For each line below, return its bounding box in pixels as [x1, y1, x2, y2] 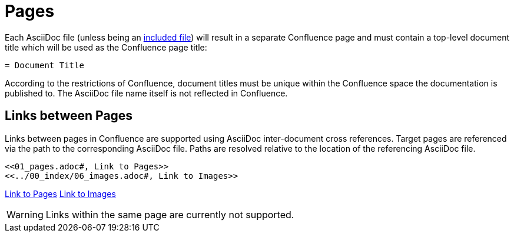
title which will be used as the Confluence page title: [5, 42, 207, 52]
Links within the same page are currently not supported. [45, 208, 294, 221]
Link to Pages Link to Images [5, 188, 116, 199]
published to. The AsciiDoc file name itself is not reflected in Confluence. [5, 88, 288, 98]
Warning [6, 208, 44, 221]
